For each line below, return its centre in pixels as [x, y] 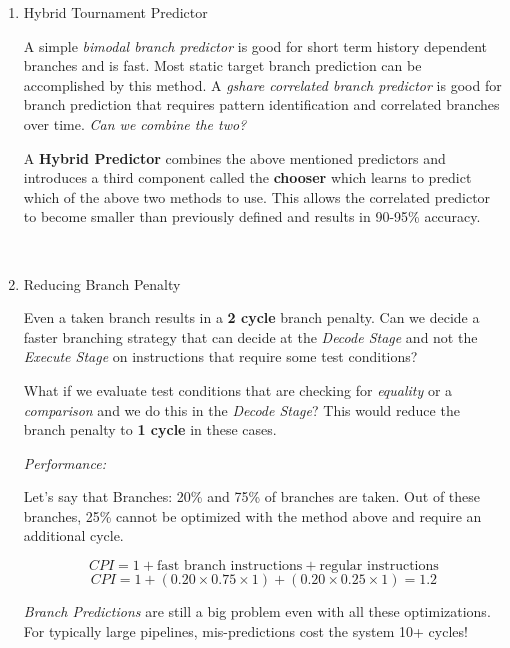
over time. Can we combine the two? [135, 123]
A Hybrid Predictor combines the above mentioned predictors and [234, 157]
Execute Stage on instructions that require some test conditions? [220, 356]
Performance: [64, 462]
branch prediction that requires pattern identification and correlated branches [261, 104]
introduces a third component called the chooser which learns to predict [247, 177]
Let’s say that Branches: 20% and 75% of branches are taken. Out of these [252, 496]
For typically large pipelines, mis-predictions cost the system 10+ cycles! [245, 630]
